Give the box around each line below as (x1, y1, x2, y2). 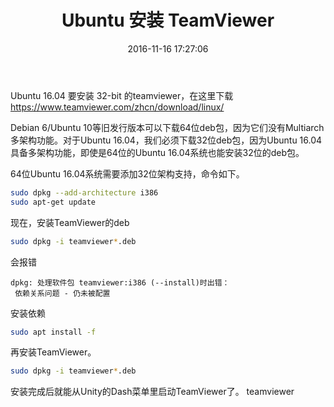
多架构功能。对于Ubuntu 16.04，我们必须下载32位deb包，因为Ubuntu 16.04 (10, 134, 323, 146)
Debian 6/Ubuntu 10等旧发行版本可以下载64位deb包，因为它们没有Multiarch (10, 121, 325, 133)
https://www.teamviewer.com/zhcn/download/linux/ (10, 101, 225, 113)
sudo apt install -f (10, 327, 97, 337)
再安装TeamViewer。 (10, 346, 97, 358)
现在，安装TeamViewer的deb (10, 216, 130, 228)
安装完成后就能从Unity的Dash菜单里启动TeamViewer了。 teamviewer (10, 386, 295, 398)
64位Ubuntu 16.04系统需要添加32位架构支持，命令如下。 (10, 167, 245, 180)
